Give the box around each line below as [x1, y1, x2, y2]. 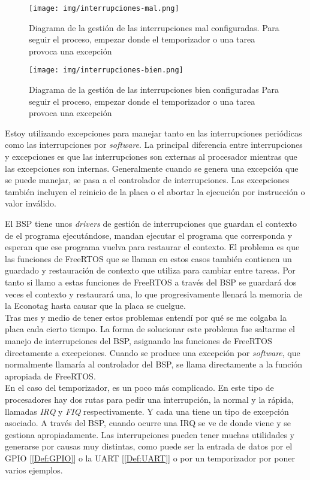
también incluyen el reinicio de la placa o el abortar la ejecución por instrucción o [5, 185, 305, 198]
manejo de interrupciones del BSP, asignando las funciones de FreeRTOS [5, 334, 272, 347]
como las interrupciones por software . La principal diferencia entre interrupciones [5, 138, 303, 151]
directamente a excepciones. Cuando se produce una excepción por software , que [5, 346, 300, 359]
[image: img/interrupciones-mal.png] [29, 4, 179, 13]
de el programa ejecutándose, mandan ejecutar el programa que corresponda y [5, 229, 293, 241]
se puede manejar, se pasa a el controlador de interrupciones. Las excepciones [5, 174, 290, 186]
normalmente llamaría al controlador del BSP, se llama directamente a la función [5, 358, 303, 370]
